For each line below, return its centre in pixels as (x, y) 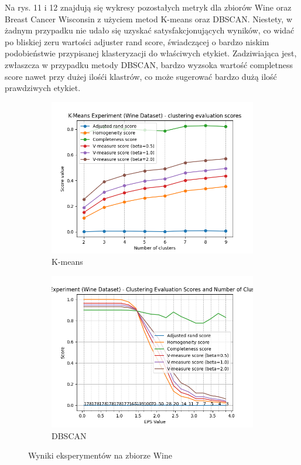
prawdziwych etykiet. (43, 88)
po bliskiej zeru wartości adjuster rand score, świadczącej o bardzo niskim (137, 41)
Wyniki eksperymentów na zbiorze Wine (100, 455)
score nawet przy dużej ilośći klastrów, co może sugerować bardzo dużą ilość (141, 76)
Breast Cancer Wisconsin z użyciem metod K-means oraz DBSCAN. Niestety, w (148, 18)
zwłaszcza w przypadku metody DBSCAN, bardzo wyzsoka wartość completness (149, 64)
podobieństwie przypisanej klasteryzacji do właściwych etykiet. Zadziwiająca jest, (151, 53)
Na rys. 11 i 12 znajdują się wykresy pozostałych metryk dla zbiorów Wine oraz (148, 7)
